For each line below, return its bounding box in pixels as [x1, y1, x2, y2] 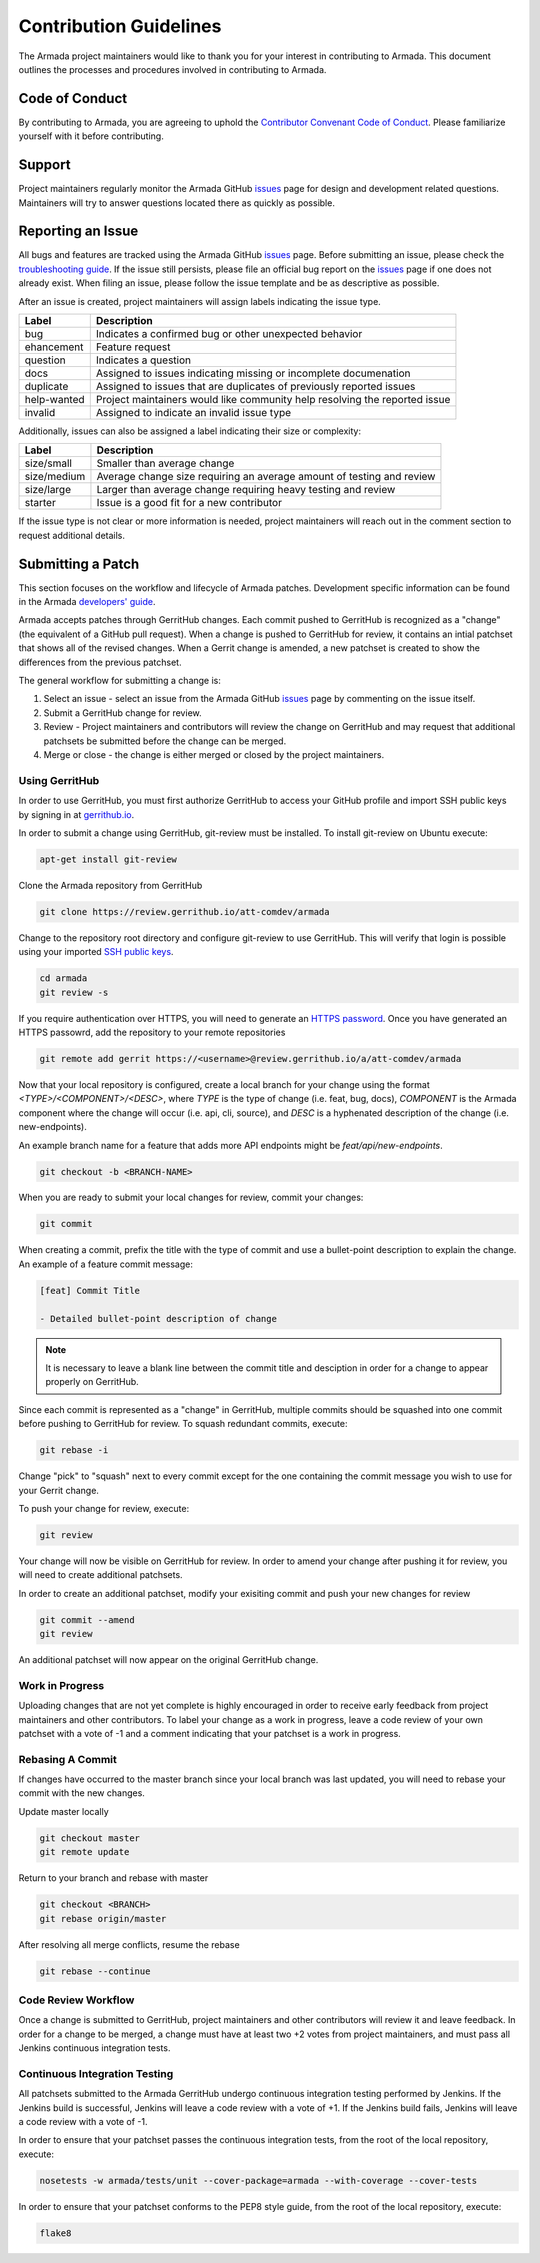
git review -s [39, 986, 109, 998]
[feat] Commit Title [39, 1285, 140, 1296]
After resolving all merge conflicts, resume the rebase [18, 1938, 240, 1950]
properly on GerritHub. [45, 1376, 139, 1388]
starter [24, 496, 57, 510]
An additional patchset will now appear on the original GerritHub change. [18, 1654, 319, 1666]
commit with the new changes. [18, 1787, 145, 1799]
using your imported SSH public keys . [18, 946, 174, 958]
